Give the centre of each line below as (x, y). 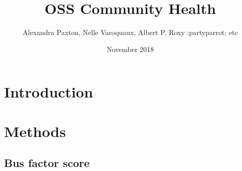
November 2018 (130, 49)
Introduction (49, 92)
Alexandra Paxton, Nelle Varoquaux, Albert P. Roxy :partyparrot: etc (130, 32)
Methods (35, 131)
